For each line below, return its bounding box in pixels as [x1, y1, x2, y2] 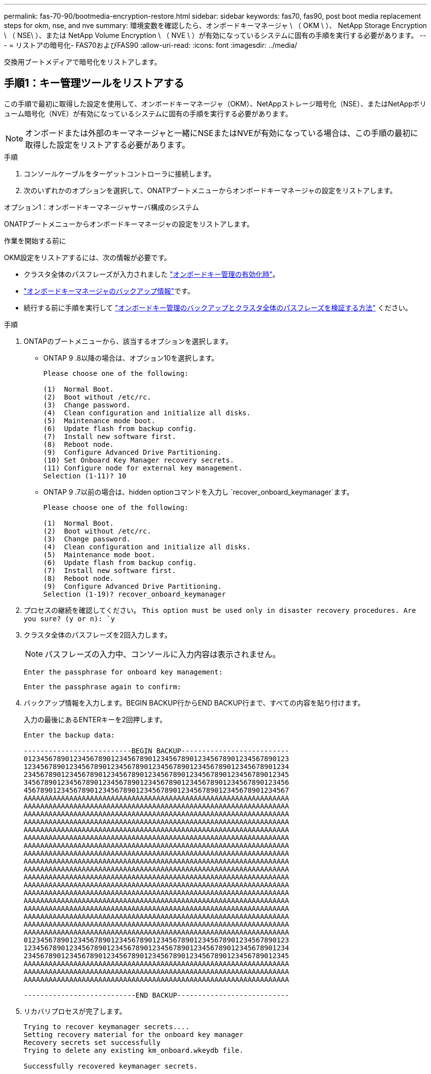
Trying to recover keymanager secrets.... [24, 1022, 190, 1031]
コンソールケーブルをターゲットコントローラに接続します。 [24, 169, 215, 178]
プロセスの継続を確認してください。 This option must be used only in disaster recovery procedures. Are [24, 605, 416, 614]
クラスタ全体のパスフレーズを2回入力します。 [24, 630, 172, 639]
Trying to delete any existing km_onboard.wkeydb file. [24, 1046, 244, 1054]
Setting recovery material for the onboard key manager [24, 1030, 244, 1039]
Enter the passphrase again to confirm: [24, 682, 182, 691]
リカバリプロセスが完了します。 [24, 1007, 126, 1015]
